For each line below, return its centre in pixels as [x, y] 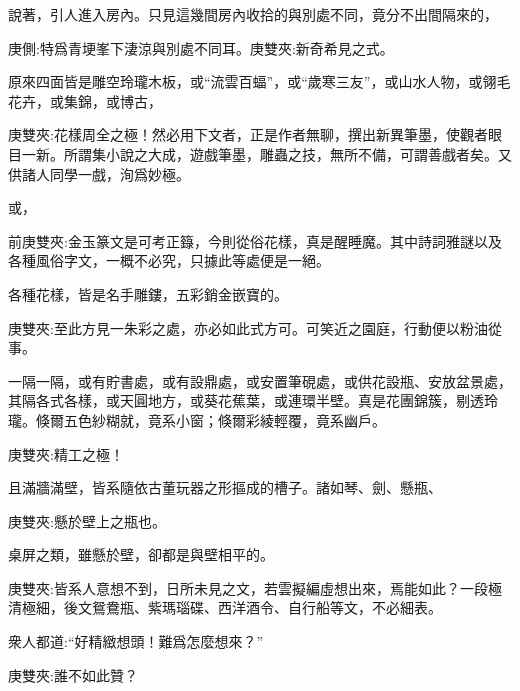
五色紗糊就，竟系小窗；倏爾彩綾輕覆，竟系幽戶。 [224, 419]
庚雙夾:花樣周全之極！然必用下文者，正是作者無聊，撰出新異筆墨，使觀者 [248, 134]
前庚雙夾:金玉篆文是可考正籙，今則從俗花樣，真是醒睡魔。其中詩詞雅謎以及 [255, 240]
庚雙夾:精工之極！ [66, 453]
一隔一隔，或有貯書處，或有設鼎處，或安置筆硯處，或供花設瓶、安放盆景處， [260, 380]
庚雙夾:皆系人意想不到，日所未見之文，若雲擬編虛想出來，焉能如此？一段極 [255, 587]
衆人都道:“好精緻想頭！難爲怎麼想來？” [136, 641]
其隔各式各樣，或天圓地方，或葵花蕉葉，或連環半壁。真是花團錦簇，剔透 [246, 400]
